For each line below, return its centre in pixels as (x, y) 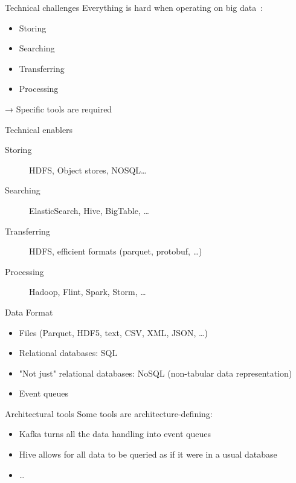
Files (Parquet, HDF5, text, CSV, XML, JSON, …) (113, 332)
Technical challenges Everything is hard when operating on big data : (134, 7)
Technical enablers (39, 129)
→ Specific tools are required (59, 109)
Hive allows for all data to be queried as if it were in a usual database (148, 454)
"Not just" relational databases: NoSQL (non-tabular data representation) (156, 373)
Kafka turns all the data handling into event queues (115, 434)
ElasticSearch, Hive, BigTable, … (89, 210)
